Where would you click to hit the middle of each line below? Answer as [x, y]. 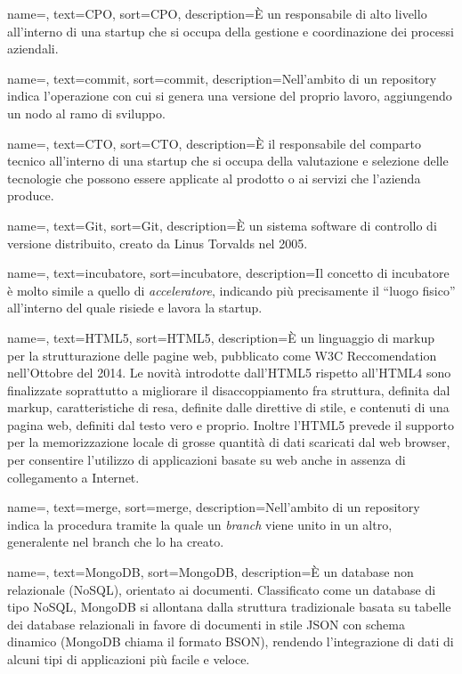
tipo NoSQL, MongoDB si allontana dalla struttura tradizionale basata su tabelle [229, 607]
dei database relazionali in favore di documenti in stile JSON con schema [206, 624]
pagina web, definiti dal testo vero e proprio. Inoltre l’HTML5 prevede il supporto [231, 424]
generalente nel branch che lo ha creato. [116, 542]
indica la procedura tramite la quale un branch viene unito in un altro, [200, 524]
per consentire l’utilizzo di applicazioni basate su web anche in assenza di [207, 460]
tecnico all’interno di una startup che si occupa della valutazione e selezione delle [228, 161]
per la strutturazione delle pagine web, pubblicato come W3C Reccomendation [222, 355]
